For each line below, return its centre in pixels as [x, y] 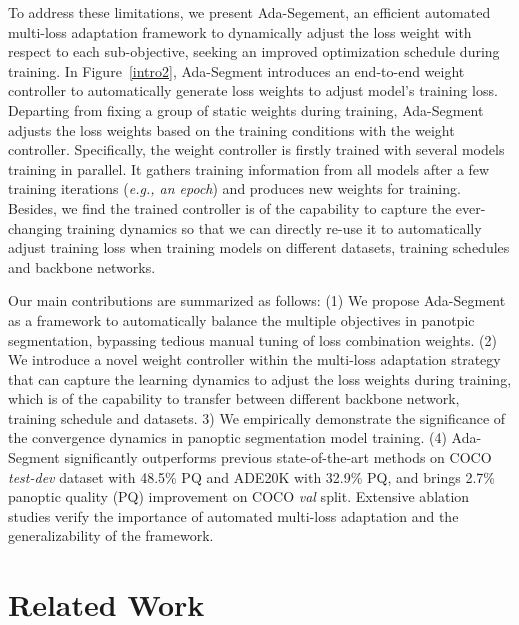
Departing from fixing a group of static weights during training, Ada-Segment [246, 109]
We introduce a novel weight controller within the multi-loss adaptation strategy [254, 359]
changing [35, 227]
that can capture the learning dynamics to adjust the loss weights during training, [260, 378]
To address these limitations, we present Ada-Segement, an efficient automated [249, 12]
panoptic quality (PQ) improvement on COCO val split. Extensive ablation [239, 496]
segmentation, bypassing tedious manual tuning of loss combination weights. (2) [252, 339]
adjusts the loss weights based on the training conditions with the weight [231, 129]
